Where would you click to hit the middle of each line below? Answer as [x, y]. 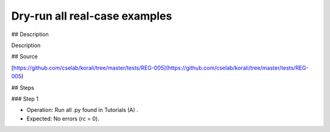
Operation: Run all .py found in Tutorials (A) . [82, 110]
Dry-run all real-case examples [92, 16]
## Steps [23, 87]
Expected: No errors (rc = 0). [63, 119]
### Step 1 [25, 98]
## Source [24, 57]
